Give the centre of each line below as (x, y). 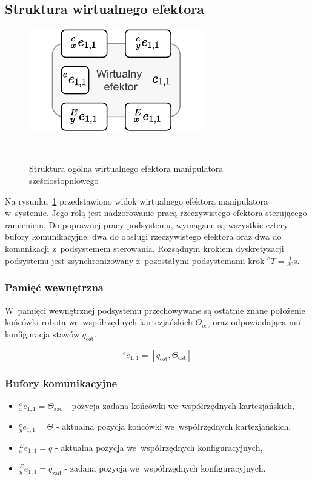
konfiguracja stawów (42, 333)
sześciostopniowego (64, 180)
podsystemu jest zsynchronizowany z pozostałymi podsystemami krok (135, 260)
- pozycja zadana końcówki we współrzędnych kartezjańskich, (180, 405)
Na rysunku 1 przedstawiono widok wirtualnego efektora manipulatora (137, 201)
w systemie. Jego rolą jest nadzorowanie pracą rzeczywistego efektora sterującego (156, 213)
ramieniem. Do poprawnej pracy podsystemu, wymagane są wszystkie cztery (147, 224)
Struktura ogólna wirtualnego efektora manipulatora (126, 168)
